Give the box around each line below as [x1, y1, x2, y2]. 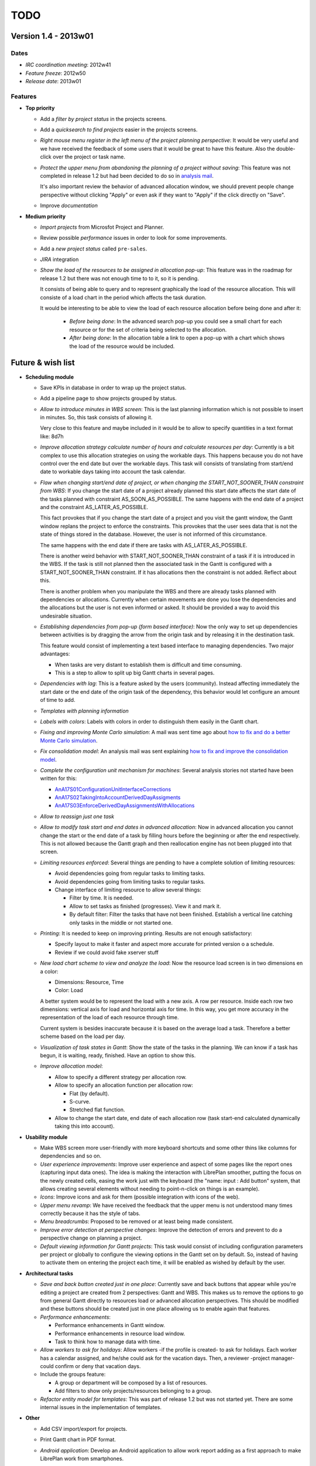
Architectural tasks [25, 1270, 73, 1277]
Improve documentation [40, 202, 98, 209]
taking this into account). [54, 1123, 115, 1130]
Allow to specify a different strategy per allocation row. [54, 1073, 187, 1080]
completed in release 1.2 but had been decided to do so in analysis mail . [40, 172, 214, 179]
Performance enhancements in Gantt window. [54, 1322, 165, 1329]
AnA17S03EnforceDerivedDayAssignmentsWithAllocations [54, 802, 195, 809]
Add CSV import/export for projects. [40, 1425, 128, 1432]
